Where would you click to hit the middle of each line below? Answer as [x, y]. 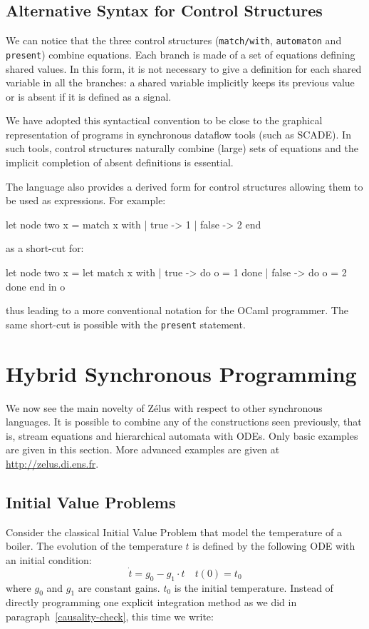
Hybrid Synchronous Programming [181, 373]
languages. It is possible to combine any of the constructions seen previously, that [184, 422]
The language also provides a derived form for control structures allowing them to [184, 186]
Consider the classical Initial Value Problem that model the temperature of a [174, 532]
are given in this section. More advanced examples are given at [143, 449]
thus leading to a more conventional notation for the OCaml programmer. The [177, 310]
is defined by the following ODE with [274, 546]
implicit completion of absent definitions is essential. [120, 162]
